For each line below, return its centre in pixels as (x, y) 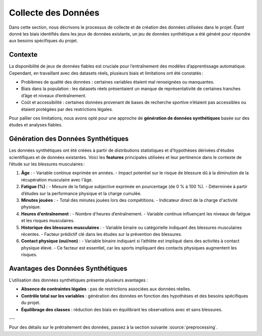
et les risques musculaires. (48, 221)
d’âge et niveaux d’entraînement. (54, 95)
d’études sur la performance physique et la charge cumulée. (81, 193)
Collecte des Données (54, 13)
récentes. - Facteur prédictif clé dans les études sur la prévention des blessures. (102, 234)
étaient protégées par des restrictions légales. (67, 109)
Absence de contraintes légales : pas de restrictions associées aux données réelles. (106, 289)
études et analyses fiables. (36, 125)
